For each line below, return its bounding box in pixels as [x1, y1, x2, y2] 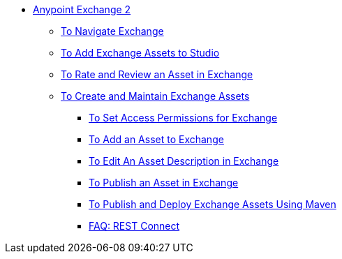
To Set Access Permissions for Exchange [89, 112, 278, 124]
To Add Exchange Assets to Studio [61, 47, 220, 59]
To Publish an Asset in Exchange [89, 177, 239, 188]
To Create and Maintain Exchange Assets [61, 90, 250, 102]
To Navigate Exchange [61, 25, 164, 37]
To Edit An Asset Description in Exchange [89, 155, 279, 167]
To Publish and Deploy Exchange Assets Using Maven [89, 198, 336, 210]
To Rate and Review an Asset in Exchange [61, 68, 253, 80]
